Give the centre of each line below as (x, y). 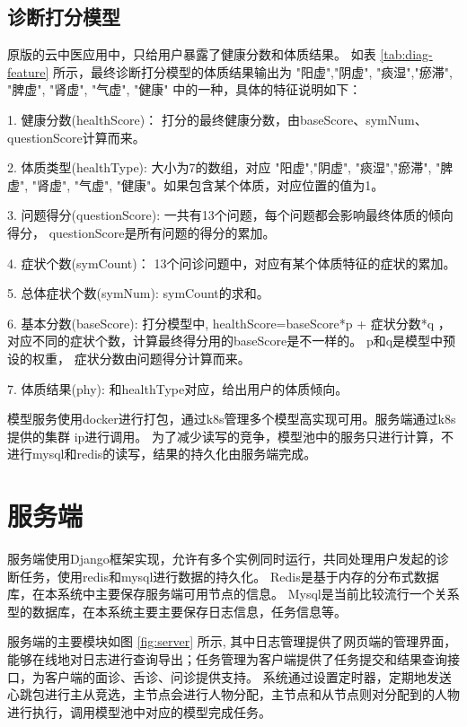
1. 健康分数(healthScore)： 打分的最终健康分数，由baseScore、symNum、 (217, 119)
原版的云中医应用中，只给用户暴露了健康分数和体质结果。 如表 (192, 54)
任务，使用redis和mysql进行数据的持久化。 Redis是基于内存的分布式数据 (229, 576)
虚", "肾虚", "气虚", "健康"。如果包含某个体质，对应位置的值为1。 (196, 184)
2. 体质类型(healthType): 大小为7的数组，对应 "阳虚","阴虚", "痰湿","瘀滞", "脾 (230, 167)
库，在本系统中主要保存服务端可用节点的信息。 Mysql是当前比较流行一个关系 (233, 594)
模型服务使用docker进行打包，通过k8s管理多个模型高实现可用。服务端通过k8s (232, 419)
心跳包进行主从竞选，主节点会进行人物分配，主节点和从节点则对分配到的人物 (233, 694)
